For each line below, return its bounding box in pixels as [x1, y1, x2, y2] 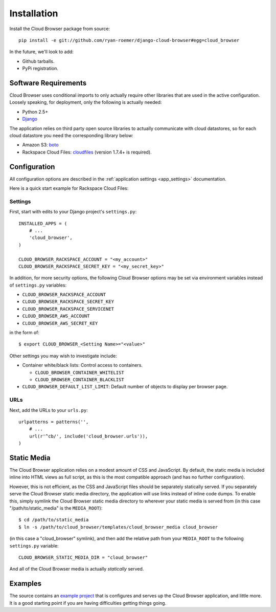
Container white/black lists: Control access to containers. [22, 362, 143, 368]
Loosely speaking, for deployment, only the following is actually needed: [9, 99, 162, 105]
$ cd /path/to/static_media [18, 517, 89, 523]
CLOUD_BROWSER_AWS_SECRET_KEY [22, 320, 98, 326]
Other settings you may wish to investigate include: [9, 353, 118, 359]
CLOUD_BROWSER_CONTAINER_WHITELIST [35, 369, 125, 376]
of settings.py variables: [9, 282, 67, 288]
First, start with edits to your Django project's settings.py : [9, 209, 137, 215]
